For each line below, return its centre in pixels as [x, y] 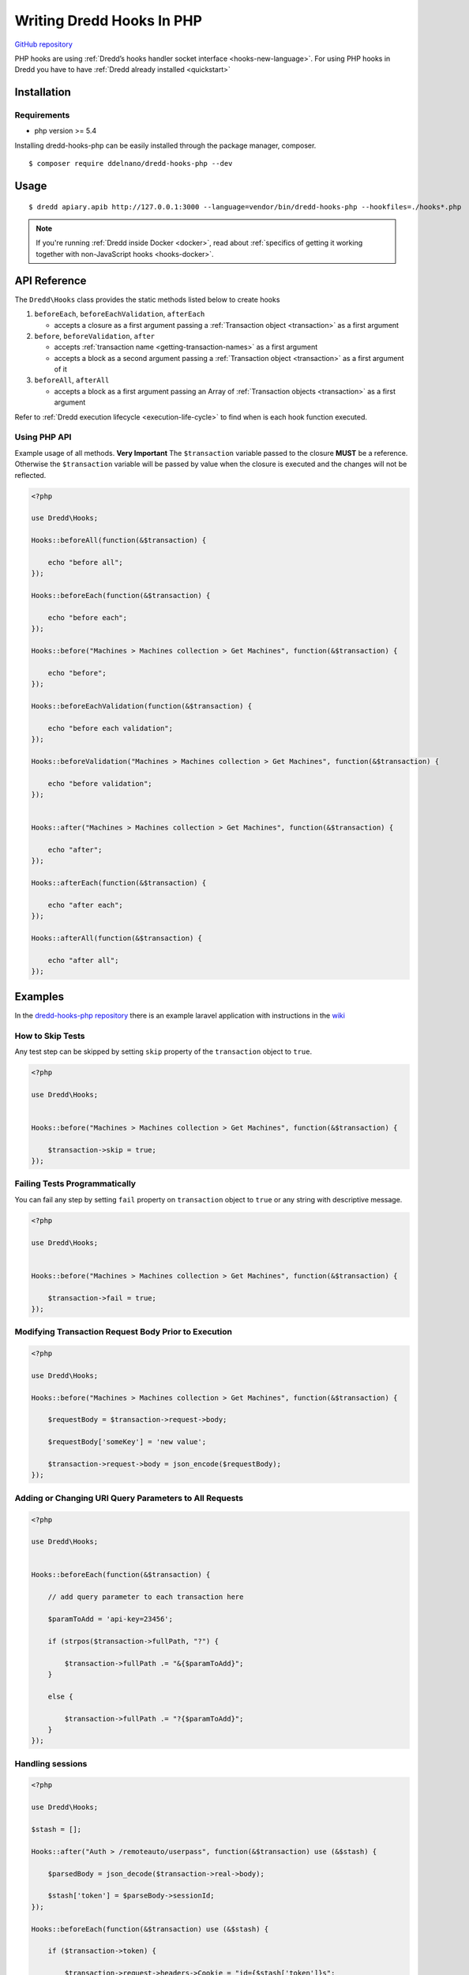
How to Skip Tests [50, 1036]
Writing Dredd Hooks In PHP [109, 21]
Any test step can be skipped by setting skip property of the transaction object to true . [163, 1051]
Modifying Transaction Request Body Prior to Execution [124, 1332]
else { [60, 1696]
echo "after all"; [83, 960]
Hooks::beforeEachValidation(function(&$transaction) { [142, 706]
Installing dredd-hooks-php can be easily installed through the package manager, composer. [165, 145]
